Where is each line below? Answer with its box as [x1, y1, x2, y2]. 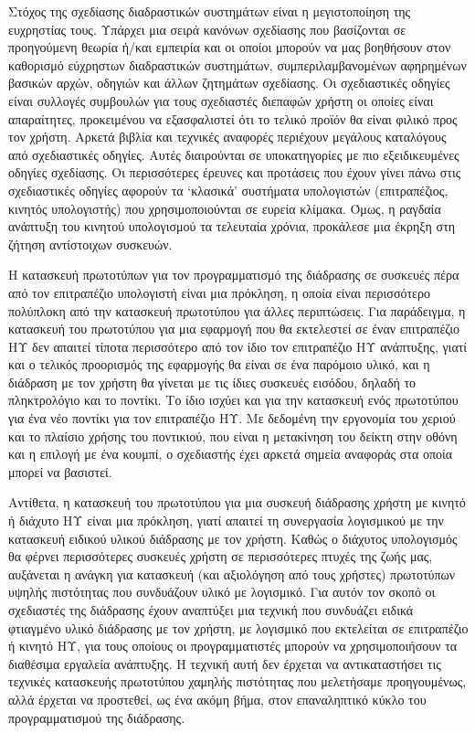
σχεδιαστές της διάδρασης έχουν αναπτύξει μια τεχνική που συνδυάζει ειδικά [8, 600, 414, 619]
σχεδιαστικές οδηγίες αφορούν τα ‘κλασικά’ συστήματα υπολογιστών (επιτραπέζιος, [8, 180, 449, 199]
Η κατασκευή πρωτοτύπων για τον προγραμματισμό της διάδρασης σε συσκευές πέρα [8, 265, 459, 284]
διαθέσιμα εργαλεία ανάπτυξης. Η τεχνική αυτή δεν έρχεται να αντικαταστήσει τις [8, 653, 441, 673]
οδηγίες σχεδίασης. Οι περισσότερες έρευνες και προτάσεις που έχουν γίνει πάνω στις [8, 163, 461, 182]
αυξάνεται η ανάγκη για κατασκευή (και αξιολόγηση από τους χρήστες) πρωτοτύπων [8, 564, 456, 583]
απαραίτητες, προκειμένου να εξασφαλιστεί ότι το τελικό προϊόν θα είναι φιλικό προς [8, 109, 458, 128]
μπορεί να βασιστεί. [8, 462, 112, 481]
